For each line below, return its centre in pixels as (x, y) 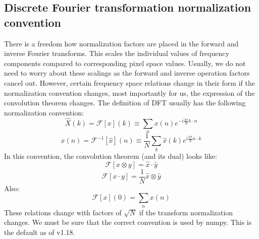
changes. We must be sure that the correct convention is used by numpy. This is (128, 222)
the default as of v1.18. (40, 232)
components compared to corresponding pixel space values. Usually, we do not (125, 63)
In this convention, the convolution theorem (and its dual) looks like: (111, 156)
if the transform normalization (186, 212)
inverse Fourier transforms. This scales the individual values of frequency (117, 53)
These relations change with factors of (63, 212)
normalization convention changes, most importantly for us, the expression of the (129, 93)
